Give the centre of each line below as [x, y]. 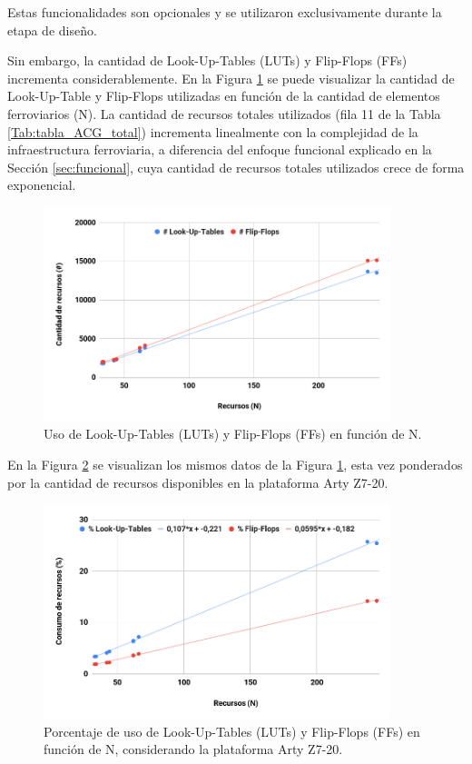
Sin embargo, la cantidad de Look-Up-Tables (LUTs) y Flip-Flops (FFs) [207, 60]
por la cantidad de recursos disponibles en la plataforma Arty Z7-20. [198, 482]
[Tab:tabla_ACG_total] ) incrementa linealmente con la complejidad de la [213, 131]
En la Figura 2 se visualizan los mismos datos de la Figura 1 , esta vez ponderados [235, 464]
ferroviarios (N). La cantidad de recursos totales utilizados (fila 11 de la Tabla [224, 113]
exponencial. [42, 185]
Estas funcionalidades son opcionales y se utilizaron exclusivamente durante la [225, 12]
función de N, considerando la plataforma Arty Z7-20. [193, 749]
